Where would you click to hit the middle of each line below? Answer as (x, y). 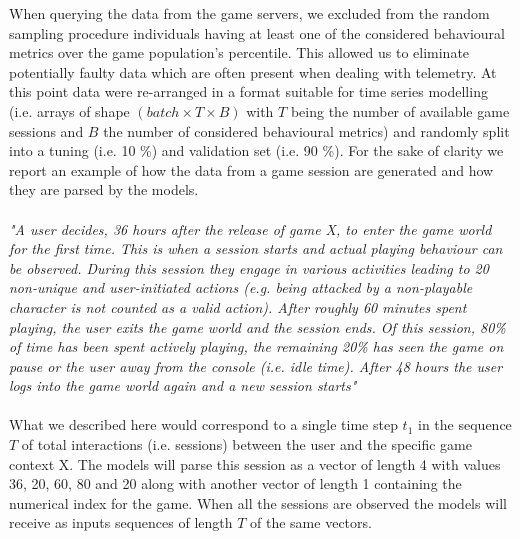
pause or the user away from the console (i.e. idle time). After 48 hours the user (256, 365)
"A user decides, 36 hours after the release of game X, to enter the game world (250, 228)
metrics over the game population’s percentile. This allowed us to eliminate (239, 52)
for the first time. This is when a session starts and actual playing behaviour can (256, 248)
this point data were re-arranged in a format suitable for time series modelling (248, 91)
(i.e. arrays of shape (69, 110)
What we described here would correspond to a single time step (203, 424)
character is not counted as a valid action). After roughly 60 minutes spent (238, 306)
